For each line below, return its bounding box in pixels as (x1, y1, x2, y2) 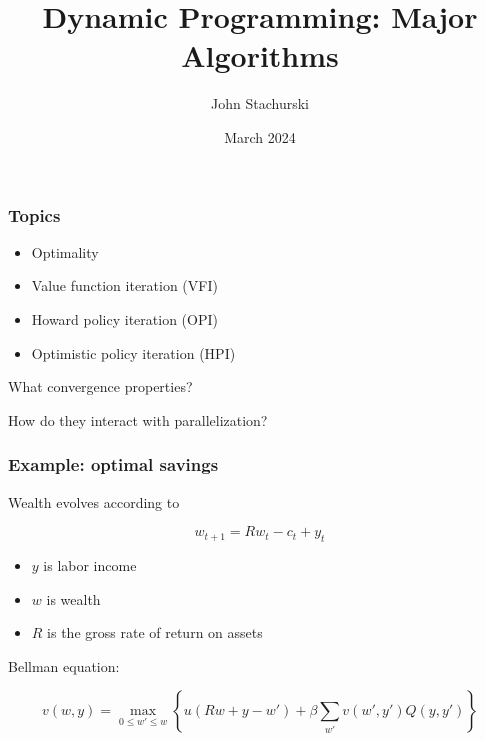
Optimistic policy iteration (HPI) (31, 342, 236, 363)
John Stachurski (211, 93, 309, 114)
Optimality (31, 241, 99, 262)
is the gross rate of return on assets (47, 622, 263, 643)
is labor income (43, 554, 137, 575)
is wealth (46, 588, 101, 609)
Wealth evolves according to (8, 491, 180, 512)
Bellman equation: (8, 655, 120, 676)
